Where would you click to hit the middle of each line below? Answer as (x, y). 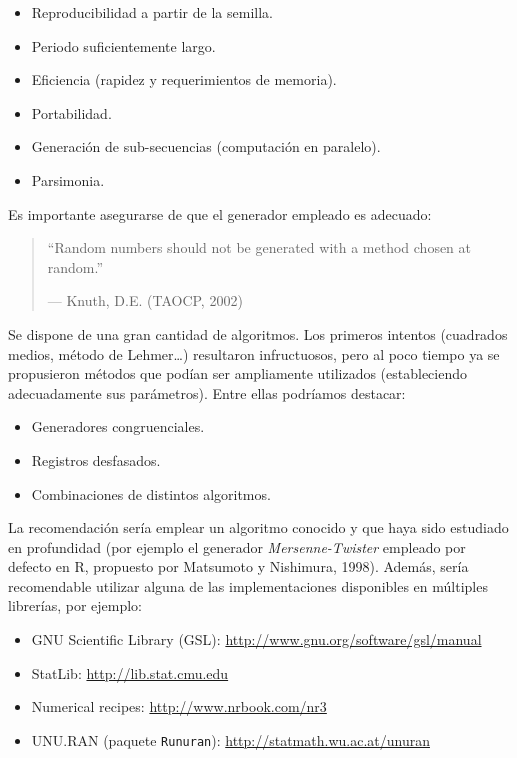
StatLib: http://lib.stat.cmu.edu (130, 672)
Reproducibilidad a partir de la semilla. (152, 12)
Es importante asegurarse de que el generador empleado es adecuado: (220, 213)
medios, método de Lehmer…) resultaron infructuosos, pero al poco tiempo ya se (254, 353)
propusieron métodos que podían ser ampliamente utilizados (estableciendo (238, 373)
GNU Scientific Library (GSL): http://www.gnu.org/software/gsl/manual (256, 639)
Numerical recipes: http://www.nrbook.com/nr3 (179, 706)
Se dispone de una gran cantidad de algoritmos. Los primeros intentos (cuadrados (258, 333)
